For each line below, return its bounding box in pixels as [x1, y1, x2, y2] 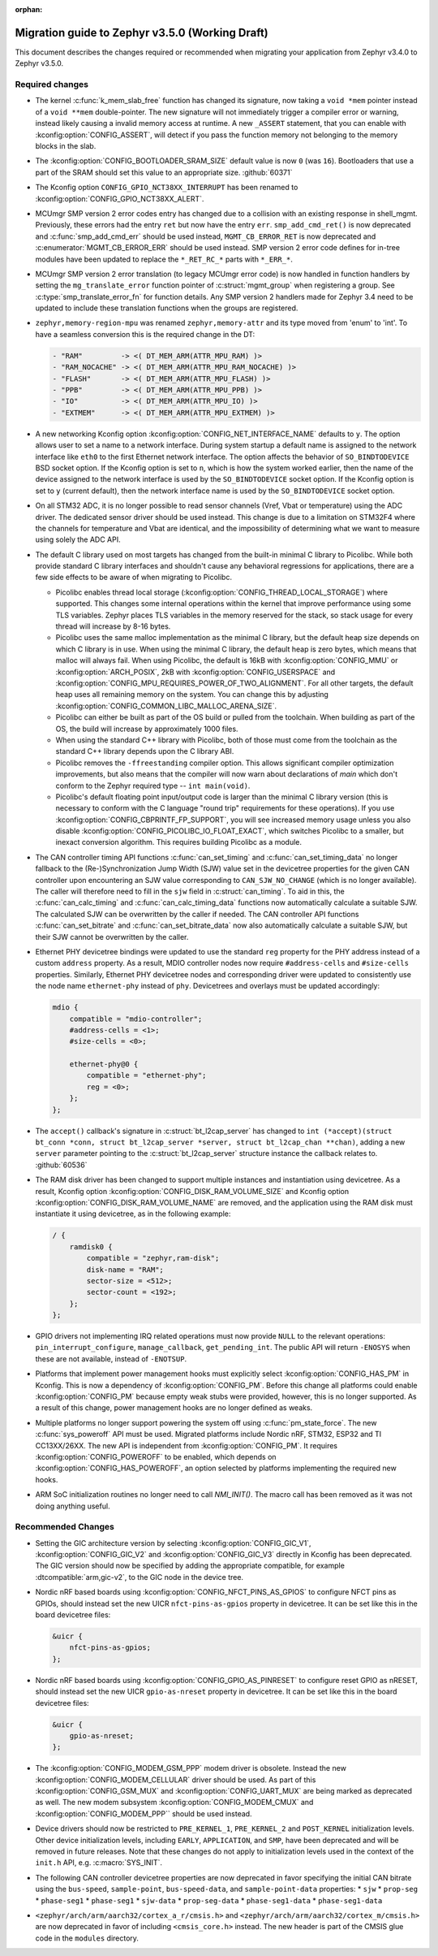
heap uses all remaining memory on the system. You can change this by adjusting [55, 690, 328, 699]
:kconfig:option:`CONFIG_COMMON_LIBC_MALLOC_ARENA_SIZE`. [55, 701, 277, 711]
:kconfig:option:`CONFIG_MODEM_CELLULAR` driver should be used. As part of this [35, 1775, 316, 1785]
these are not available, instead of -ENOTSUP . [35, 1353, 187, 1364]
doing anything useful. [35, 1501, 110, 1511]
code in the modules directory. [35, 1933, 140, 1943]
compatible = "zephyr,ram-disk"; [86, 1253, 220, 1263]
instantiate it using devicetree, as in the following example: [35, 1209, 231, 1218]
